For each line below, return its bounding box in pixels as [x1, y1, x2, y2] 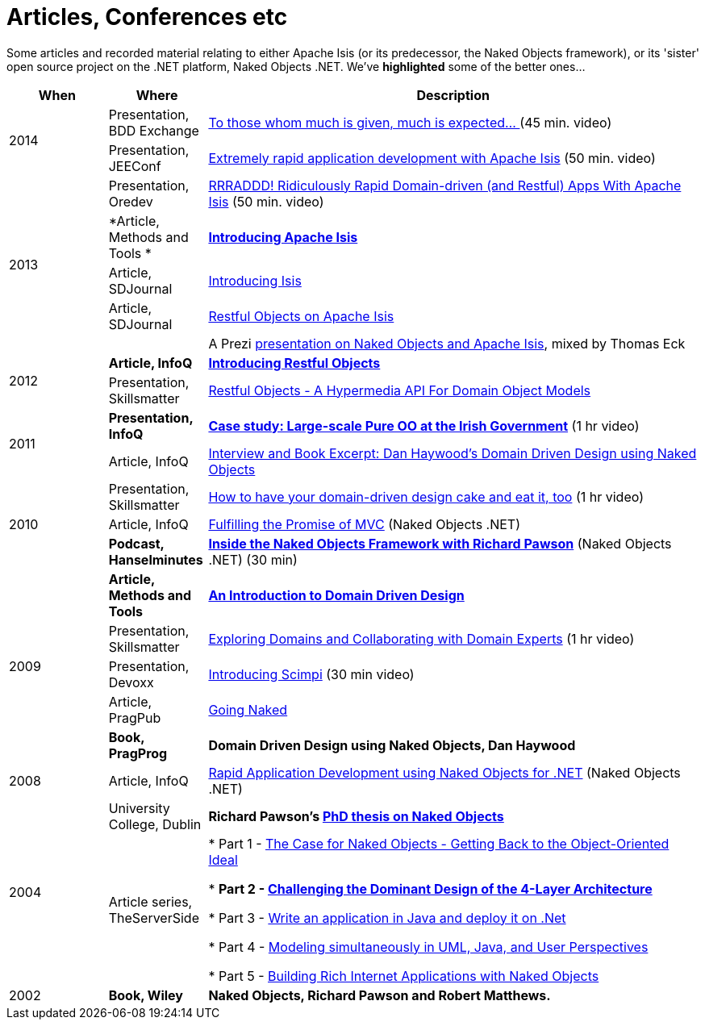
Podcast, [108, 535, 165, 552]
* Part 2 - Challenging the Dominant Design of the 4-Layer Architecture [208, 880, 653, 897]
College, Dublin [108, 815, 202, 832]
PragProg [108, 744, 168, 761]
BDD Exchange [108, 122, 199, 139]
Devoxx [108, 674, 154, 690]
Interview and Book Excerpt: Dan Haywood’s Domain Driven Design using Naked [208, 444, 697, 461]
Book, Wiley [108, 986, 183, 1003]
